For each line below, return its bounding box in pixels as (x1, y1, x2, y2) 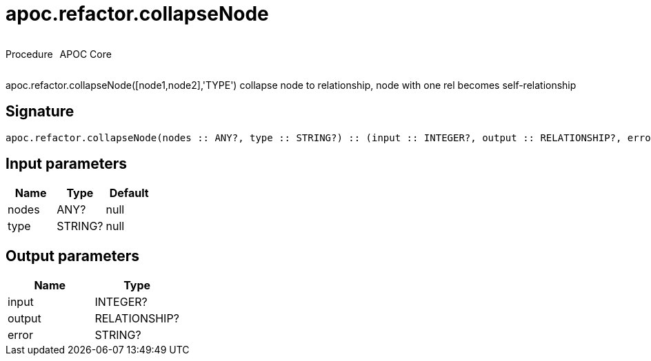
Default (109, 186, 149, 200)
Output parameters (6, 247, 139, 265)
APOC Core (59, 48, 112, 60)
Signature (6, 103, 74, 121)
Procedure (6, 48, 53, 60)
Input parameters (6, 155, 128, 173)
